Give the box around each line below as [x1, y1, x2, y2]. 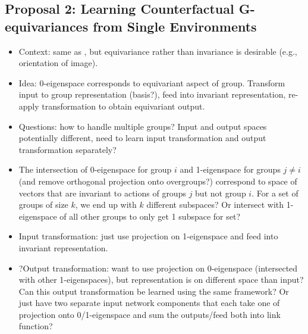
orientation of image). [18, 57, 98, 69]
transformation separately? [18, 143, 117, 155]
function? [18, 320, 53, 332]
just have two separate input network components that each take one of [18, 296, 280, 309]
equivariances [5, 17, 89, 35]
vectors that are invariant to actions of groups [18, 186, 186, 199]
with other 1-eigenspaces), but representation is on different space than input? [18, 273, 304, 286]
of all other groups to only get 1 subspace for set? [59, 210, 241, 222]
